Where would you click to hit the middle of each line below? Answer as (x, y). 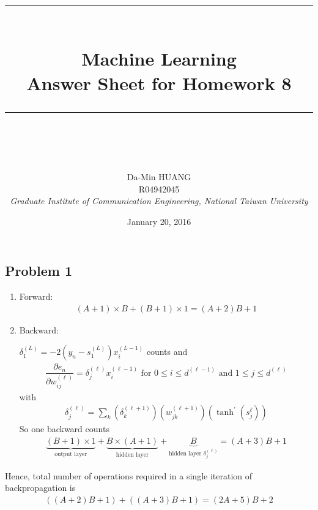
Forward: (36, 296)
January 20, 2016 (159, 221)
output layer (71, 454)
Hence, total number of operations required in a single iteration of (129, 475)
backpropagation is (40, 488)
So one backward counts (64, 429)
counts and (167, 352)
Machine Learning (159, 59)
